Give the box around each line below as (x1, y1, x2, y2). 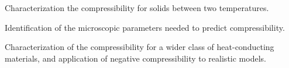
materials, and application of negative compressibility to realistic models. (5, 52, 266, 64)
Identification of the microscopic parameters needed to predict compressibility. (5, 21, 285, 33)
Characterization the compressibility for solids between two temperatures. (5, 2, 269, 13)
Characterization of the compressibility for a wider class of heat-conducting (5, 41, 274, 53)
